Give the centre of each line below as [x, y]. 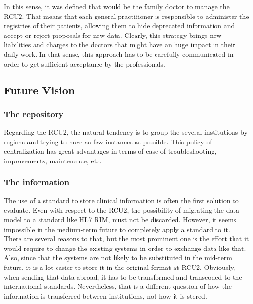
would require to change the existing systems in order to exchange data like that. [125, 248]
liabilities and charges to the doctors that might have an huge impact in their [120, 45]
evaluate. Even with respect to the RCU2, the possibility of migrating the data [122, 210]
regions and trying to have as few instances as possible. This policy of [108, 141]
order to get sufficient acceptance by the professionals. [85, 63]
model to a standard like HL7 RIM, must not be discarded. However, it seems [120, 219]
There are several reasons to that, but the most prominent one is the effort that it [126, 239]
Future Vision [39, 90]
